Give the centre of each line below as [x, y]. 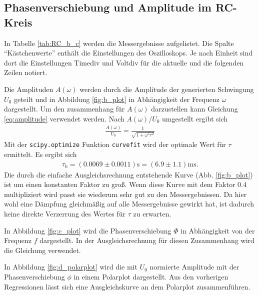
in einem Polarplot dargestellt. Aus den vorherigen [151, 277]
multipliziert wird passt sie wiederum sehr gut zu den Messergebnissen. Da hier [125, 194]
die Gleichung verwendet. [42, 250]
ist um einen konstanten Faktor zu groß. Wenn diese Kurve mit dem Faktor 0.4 [125, 184]
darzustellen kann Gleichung [194, 109]
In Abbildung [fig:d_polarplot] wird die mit [71, 267]
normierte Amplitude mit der [194, 267]
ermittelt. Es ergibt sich [40, 154]
